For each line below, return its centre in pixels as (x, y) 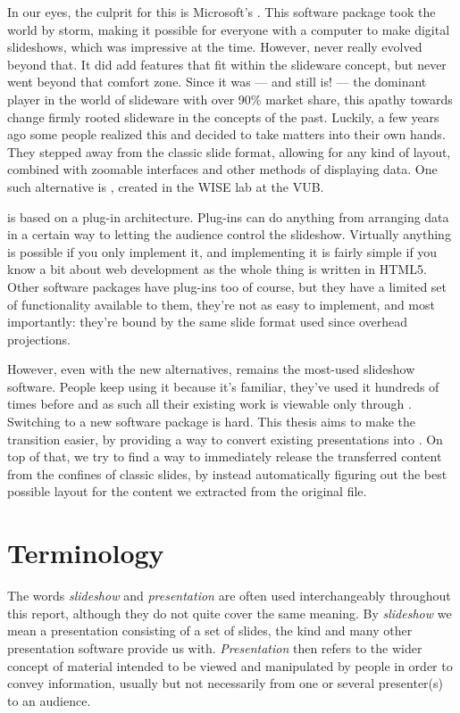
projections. (39, 339)
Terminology (86, 553)
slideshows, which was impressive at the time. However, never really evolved (215, 47)
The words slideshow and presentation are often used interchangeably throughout (229, 596)
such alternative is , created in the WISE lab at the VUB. (166, 186)
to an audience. (49, 700)
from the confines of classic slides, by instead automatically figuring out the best (227, 473)
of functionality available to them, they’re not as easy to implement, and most (221, 304)
